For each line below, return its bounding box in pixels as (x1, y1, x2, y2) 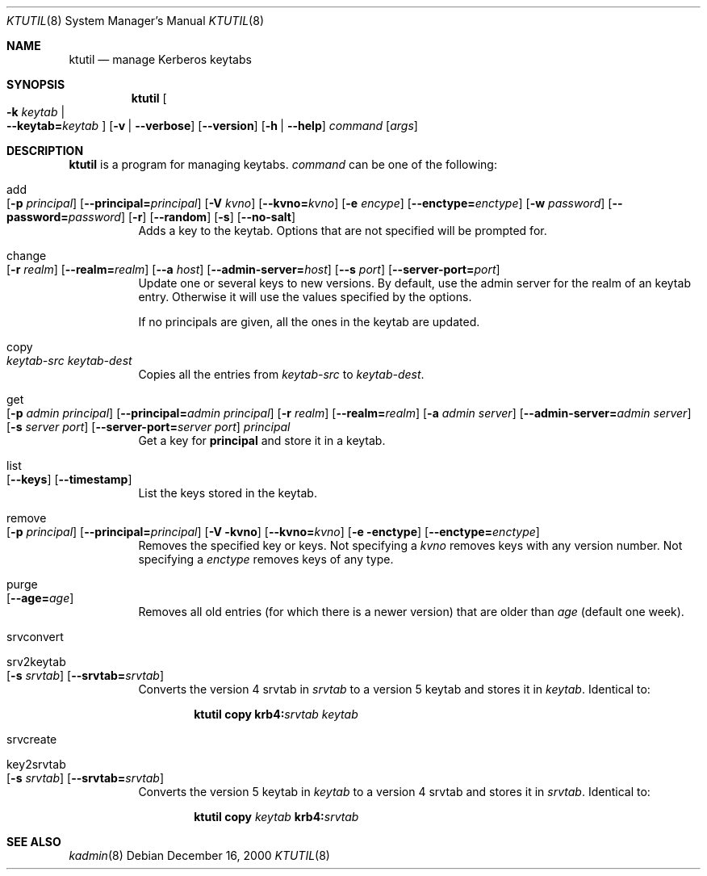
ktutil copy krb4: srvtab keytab (194, 707, 358, 721)
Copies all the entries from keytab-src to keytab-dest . (138, 367, 425, 381)
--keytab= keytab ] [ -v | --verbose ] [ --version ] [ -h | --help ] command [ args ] (6, 119, 418, 132)
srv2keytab (6, 655, 66, 669)
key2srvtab (6, 757, 66, 771)
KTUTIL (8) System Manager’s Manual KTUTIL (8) (6, 14, 264, 27)
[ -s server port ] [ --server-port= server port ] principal (6, 420, 291, 434)
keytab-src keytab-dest (6, 354, 132, 367)
